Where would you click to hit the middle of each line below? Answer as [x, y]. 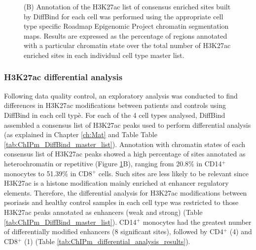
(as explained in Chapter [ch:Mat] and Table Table [81, 134]
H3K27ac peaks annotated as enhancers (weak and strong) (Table [103, 212]
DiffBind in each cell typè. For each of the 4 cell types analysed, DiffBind [115, 115]
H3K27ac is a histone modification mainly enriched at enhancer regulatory [116, 183]
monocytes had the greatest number [197, 222]
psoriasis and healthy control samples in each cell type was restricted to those [121, 202]
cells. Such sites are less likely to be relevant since [174, 173]
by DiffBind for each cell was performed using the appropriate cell [124, 16]
